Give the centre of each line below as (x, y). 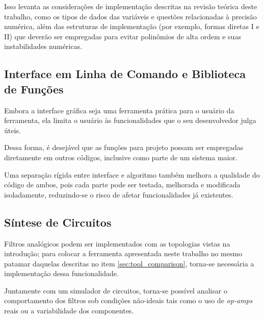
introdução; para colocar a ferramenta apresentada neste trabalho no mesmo (123, 253)
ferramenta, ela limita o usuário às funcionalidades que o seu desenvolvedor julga (130, 120)
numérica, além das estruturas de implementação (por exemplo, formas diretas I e (132, 26)
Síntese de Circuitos (58, 222)
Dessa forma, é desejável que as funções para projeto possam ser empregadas (124, 147)
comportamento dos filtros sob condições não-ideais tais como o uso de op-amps (128, 300)
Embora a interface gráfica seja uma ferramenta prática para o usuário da (119, 110)
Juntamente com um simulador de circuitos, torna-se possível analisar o (116, 290)
